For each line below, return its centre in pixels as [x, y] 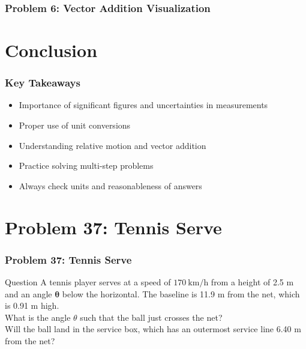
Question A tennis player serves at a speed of [88, 282]
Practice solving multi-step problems [86, 165]
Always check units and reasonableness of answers [110, 185]
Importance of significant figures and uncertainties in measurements [143, 105]
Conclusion [51, 50]
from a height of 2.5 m [252, 282]
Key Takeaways [43, 83]
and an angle [28, 293]
